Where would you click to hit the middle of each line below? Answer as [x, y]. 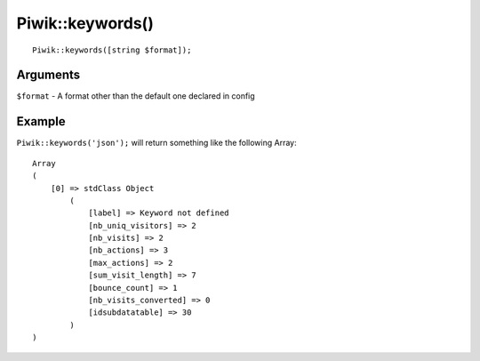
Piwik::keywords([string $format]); [112, 50]
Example [41, 121]
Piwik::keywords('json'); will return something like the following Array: [156, 143]
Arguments [48, 75]
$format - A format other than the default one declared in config [136, 96]
